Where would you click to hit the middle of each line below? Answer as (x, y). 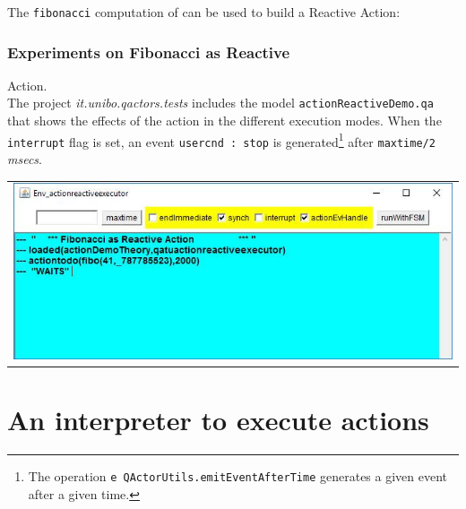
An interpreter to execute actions (218, 420)
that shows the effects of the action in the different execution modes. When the (224, 121)
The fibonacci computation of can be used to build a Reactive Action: (204, 12)
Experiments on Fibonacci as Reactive (149, 52)
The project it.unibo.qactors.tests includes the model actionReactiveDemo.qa (220, 103)
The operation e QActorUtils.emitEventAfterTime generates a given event (238, 476)
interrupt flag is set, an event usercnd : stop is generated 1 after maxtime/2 (221, 140)
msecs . (25, 159)
